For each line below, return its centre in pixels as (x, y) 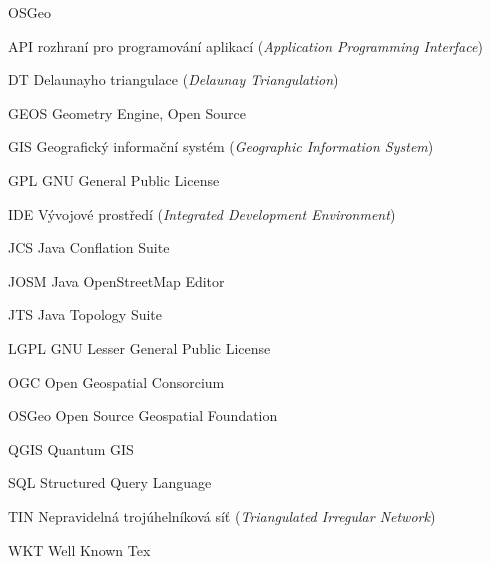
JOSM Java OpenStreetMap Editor (116, 280)
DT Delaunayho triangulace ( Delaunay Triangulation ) (173, 79)
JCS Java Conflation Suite (89, 247)
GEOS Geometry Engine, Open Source (127, 112)
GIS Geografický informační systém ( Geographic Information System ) (221, 146)
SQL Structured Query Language (110, 482)
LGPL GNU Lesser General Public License (139, 347)
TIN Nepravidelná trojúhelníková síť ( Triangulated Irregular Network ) (222, 515)
